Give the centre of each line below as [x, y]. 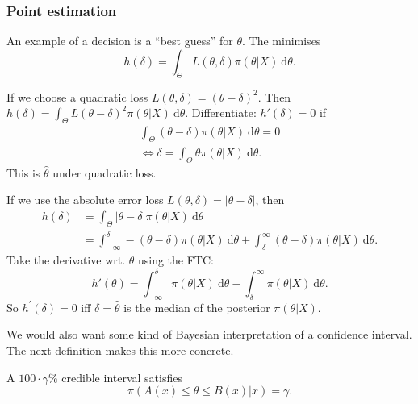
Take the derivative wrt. [66, 260]
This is [23, 172]
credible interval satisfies [122, 377]
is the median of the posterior [197, 307]
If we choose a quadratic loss [77, 96]
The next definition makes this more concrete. [120, 350]
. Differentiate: [221, 112]
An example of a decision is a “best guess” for [120, 41]
